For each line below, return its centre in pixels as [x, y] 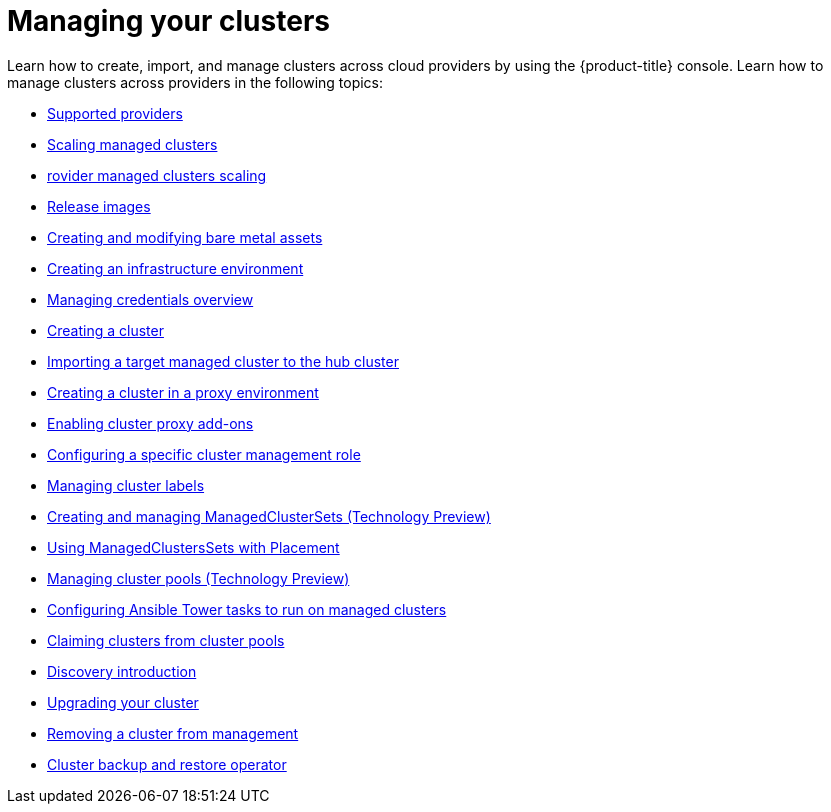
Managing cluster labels [126, 485]
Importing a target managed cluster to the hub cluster [223, 361]
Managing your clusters [168, 21]
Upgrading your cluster [123, 702]
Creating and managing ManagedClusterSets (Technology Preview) [269, 516]
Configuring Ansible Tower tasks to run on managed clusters [247, 609]
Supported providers [115, 113]
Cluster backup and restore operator [167, 764]
